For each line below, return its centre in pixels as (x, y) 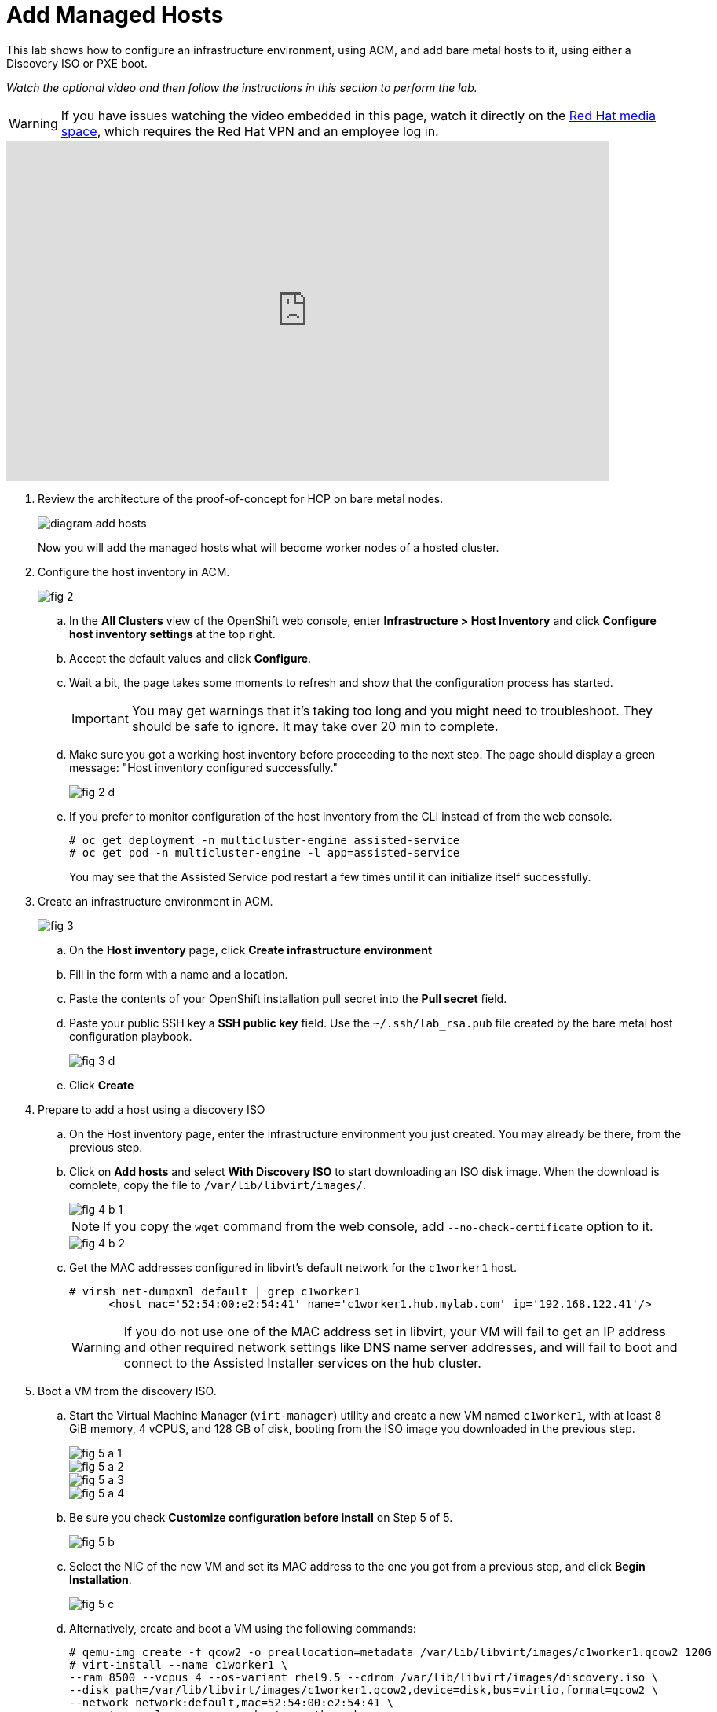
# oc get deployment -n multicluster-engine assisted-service (265, 840)
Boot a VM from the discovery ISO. (127, 1391)
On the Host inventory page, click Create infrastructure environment (251, 950)
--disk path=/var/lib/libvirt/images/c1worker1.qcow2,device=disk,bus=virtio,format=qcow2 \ (364, 1690)
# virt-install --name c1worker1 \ (179, 1664)
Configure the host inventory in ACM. (134, 571)
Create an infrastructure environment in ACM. (155, 901)
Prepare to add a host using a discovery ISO (152, 1109)
